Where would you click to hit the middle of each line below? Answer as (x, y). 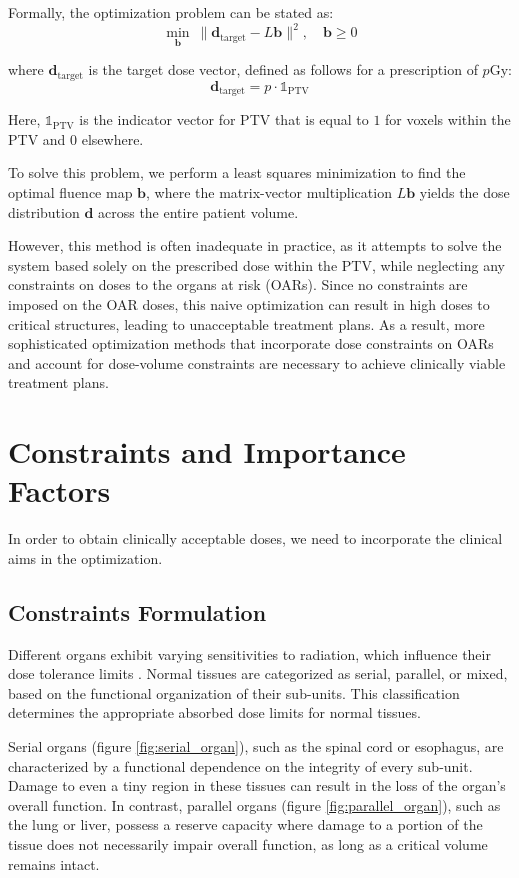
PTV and (37, 138)
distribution (44, 211)
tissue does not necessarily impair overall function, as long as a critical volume (248, 843)
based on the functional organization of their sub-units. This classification (234, 692)
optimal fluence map (70, 192)
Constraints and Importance (207, 451)
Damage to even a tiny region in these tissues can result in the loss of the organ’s (257, 785)
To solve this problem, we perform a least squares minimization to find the (237, 172)
